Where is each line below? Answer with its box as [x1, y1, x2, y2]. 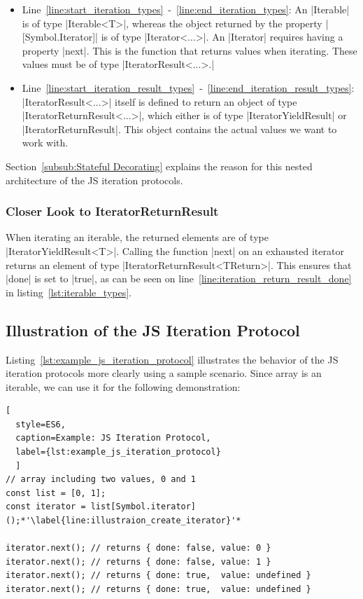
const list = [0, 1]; [6, 488, 106, 498]
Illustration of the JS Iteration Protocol [6, 319, 300, 340]
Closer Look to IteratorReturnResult [6, 202, 219, 220]
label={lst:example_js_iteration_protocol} [15, 447, 221, 457]
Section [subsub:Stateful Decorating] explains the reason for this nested [6, 158, 313, 173]
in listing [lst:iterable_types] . [6, 284, 131, 299]
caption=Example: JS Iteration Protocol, [15, 433, 211, 443]
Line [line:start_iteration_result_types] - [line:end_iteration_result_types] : [22, 80, 355, 95]
